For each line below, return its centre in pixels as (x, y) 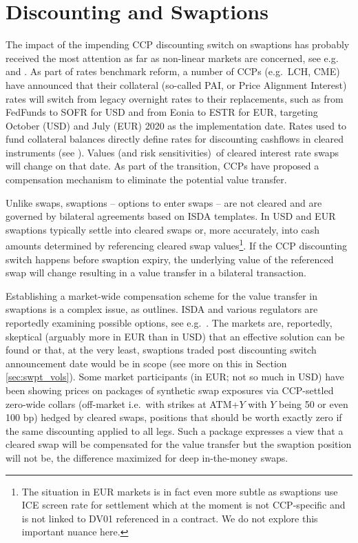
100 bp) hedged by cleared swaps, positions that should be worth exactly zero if (174, 417)
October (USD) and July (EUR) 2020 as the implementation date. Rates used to (176, 125)
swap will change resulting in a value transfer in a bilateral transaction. (156, 273)
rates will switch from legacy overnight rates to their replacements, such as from (175, 98)
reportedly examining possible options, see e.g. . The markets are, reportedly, (169, 323)
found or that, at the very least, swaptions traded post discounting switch (161, 350)
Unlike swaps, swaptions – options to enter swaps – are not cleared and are (164, 202)
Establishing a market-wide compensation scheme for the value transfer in (161, 295)
